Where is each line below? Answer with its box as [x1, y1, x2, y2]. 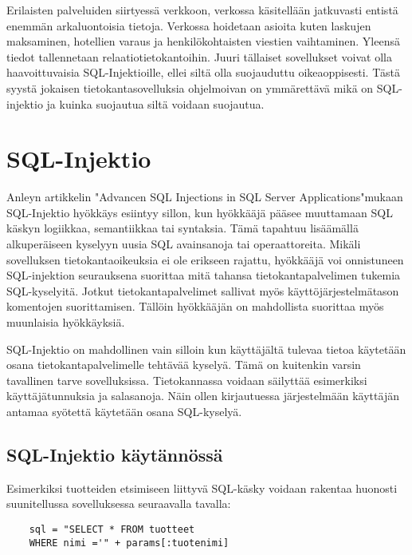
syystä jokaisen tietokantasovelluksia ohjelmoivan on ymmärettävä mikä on [6, 79, 374, 96]
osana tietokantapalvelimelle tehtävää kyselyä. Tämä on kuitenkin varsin [6, 356, 361, 373]
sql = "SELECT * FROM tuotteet [29, 523, 195, 535]
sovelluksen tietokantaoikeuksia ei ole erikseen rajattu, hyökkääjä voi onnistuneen [6, 251, 404, 268]
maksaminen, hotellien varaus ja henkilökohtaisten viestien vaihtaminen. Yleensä [6, 33, 400, 50]
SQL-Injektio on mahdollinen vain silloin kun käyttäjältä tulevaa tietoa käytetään [6, 340, 406, 357]
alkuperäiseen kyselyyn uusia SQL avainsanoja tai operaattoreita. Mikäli [6, 236, 361, 252]
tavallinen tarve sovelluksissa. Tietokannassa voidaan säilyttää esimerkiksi [6, 371, 367, 388]
